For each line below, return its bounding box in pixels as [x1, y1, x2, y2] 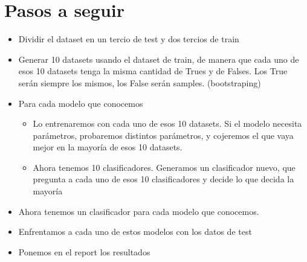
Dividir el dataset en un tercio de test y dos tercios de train [18, 33, 239, 45]
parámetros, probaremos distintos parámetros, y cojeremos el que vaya [33, 129, 294, 141]
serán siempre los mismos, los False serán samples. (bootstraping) [18, 76, 261, 89]
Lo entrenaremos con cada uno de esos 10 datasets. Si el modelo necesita [33, 117, 302, 130]
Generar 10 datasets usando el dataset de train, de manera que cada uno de [18, 53, 299, 65]
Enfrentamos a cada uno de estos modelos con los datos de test [18, 225, 252, 238]
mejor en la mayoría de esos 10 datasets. [33, 141, 183, 153]
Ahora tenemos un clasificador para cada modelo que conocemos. [18, 205, 259, 217]
